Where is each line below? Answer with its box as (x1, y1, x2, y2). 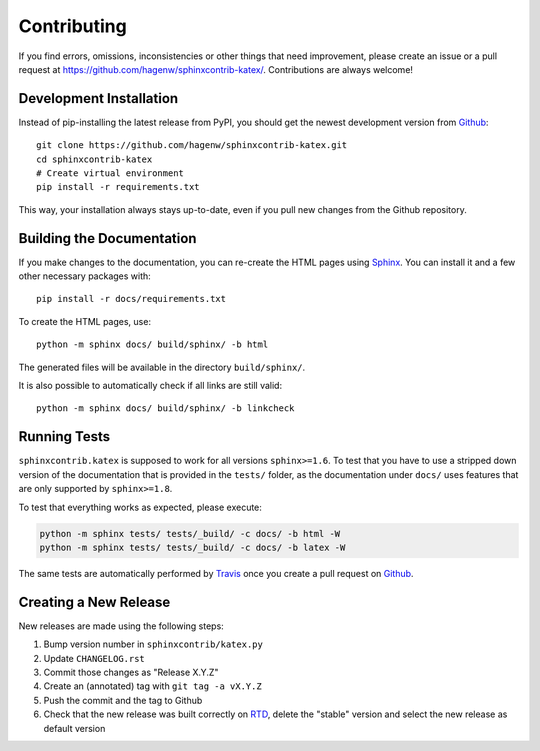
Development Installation (18, 90, 179, 107)
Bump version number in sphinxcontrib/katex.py (43, 638, 264, 650)
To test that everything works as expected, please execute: (18, 501, 262, 513)
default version (43, 722, 106, 734)
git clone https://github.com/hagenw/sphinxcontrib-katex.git (36, 140, 348, 151)
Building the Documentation (18, 230, 197, 247)
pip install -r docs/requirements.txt (36, 293, 227, 305)
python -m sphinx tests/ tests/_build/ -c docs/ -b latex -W (39, 541, 346, 553)
